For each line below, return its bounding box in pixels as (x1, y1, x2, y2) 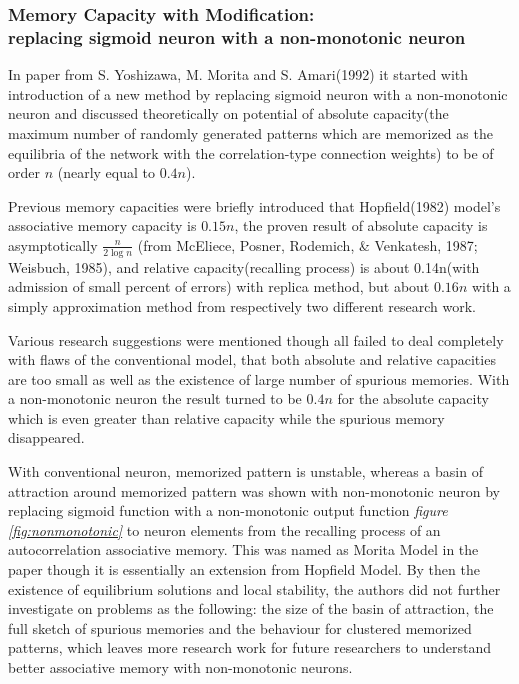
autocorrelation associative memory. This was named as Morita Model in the (8, 539, 479, 560)
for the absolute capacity (337, 388, 489, 409)
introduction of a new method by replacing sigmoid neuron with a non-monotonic (8, 83, 508, 104)
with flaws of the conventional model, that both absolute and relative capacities (8, 349, 496, 370)
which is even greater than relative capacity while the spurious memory (8, 407, 445, 428)
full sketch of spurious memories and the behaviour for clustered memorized (8, 617, 472, 638)
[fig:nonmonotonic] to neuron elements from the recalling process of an (8, 519, 441, 540)
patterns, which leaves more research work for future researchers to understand (8, 637, 492, 658)
